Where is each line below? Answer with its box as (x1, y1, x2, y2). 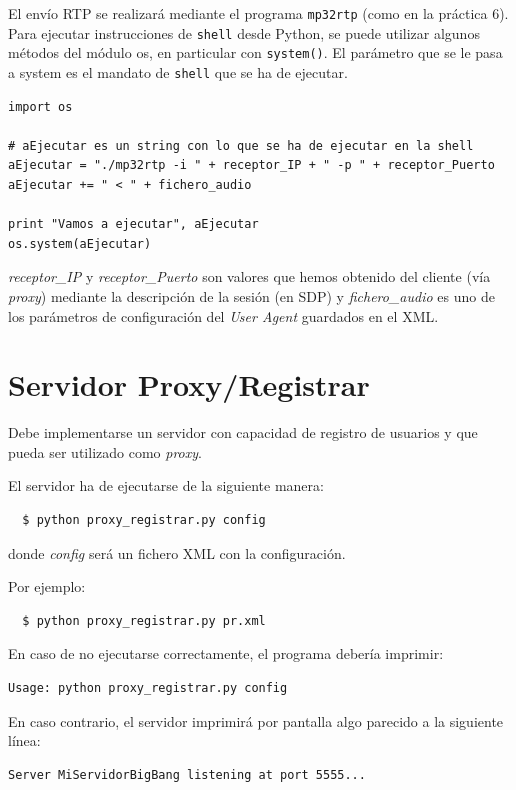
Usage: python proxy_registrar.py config (8, 681, 288, 696)
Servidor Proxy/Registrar (8, 364, 370, 405)
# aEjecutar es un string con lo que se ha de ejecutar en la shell (8, 138, 474, 153)
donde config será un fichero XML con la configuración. (8, 542, 346, 563)
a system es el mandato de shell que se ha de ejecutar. (8, 61, 348, 82)
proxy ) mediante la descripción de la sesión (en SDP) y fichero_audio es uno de (8, 285, 495, 306)
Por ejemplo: (8, 576, 86, 597)
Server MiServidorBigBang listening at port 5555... (8, 767, 366, 782)
